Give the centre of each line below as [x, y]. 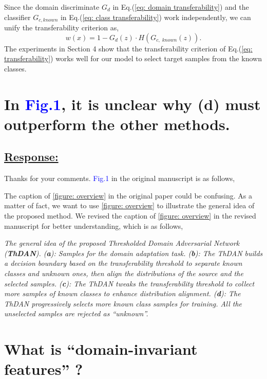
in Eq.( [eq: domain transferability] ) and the [181, 7]
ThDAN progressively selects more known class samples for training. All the [123, 303]
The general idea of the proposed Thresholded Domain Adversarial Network [122, 243]
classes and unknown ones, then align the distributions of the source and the [124, 273]
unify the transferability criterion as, [62, 28]
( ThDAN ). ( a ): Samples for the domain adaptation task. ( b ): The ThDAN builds [133, 253]
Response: [31, 157]
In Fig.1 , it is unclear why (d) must [132, 104]
